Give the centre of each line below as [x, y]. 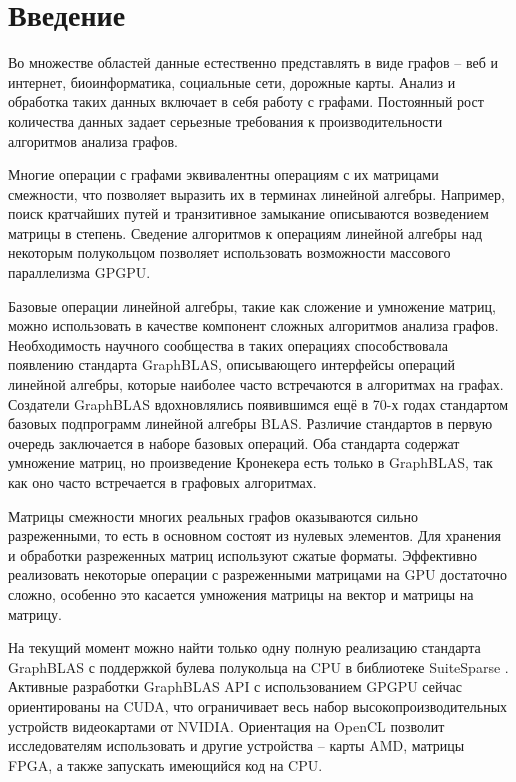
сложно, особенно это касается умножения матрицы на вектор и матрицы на [241, 593]
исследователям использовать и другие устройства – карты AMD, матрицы [236, 745]
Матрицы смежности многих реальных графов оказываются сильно [213, 515]
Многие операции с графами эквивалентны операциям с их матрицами [223, 174]
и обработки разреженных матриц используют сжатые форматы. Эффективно [242, 554]
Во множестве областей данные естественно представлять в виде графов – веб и [253, 62]
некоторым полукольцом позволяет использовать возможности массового [229, 252]
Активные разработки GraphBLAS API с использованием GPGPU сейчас [235, 686]
